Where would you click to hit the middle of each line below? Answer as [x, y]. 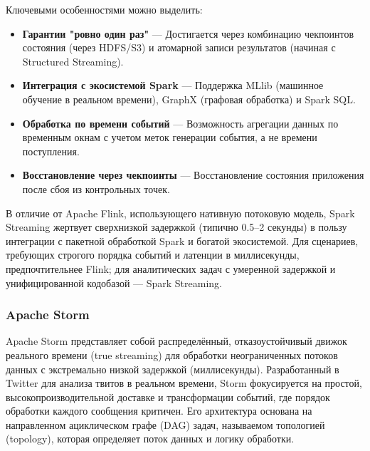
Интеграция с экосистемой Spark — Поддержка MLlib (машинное [173, 85]
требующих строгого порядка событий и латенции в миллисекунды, [153, 255]
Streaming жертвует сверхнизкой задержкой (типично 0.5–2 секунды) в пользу [176, 227]
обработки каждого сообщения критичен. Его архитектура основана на [159, 411]
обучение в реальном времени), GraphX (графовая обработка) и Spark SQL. [189, 99]
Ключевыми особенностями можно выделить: [104, 9]
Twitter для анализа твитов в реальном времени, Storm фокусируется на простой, [184, 383]
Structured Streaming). [73, 61]
